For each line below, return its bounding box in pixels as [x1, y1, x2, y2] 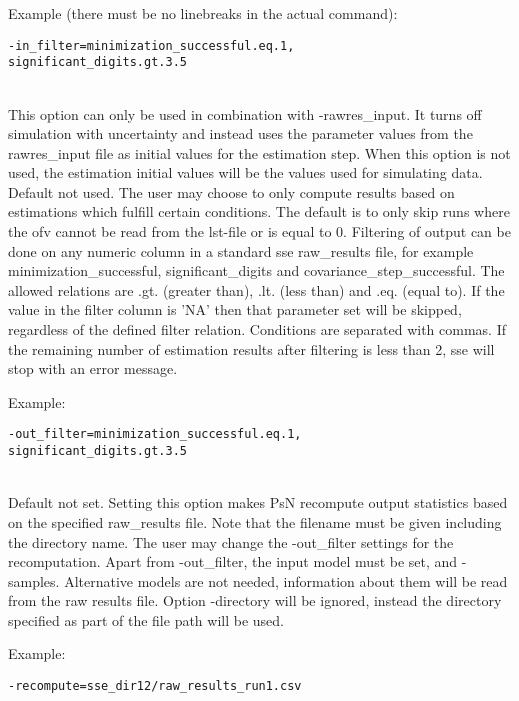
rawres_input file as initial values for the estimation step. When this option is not [8, 142, 511, 163]
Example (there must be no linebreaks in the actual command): [8, 3, 398, 23]
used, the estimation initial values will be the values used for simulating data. [8, 162, 483, 183]
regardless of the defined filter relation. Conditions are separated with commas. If [8, 319, 507, 340]
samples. [8, 570, 60, 591]
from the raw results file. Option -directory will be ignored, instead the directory [8, 590, 502, 611]
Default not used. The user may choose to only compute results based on [8, 181, 455, 202]
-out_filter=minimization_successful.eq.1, [8, 427, 302, 442]
